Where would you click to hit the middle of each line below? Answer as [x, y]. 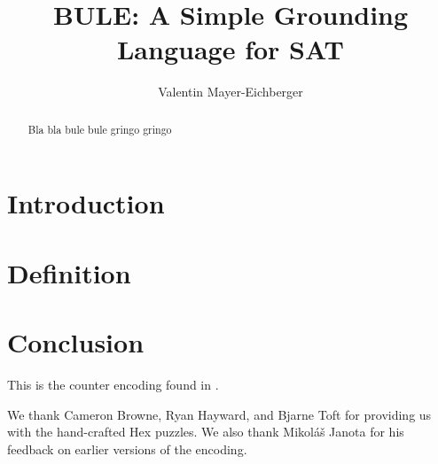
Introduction [86, 203]
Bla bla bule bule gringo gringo [100, 129]
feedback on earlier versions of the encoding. [127, 449]
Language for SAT [230, 49]
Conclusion [76, 342]
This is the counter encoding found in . [113, 385]
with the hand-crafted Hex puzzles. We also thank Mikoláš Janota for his [206, 432]
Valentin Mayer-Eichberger [231, 92]
